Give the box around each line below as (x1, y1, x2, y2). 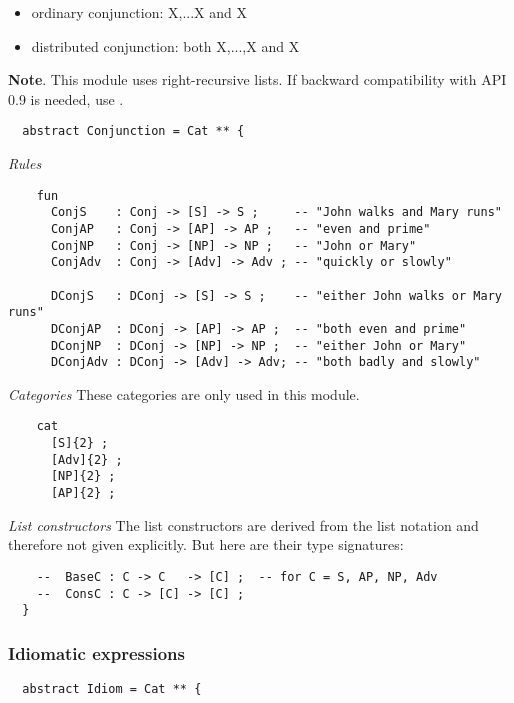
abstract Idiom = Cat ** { (22, 682, 202, 697)
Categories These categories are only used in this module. (8, 383, 360, 404)
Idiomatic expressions (8, 640, 185, 665)
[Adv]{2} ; (50, 452, 123, 467)
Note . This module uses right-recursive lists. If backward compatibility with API (8, 69, 507, 90)
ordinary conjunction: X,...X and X (31, 2, 247, 22)
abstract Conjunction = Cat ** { (22, 124, 245, 139)
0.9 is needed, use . (8, 88, 124, 109)
